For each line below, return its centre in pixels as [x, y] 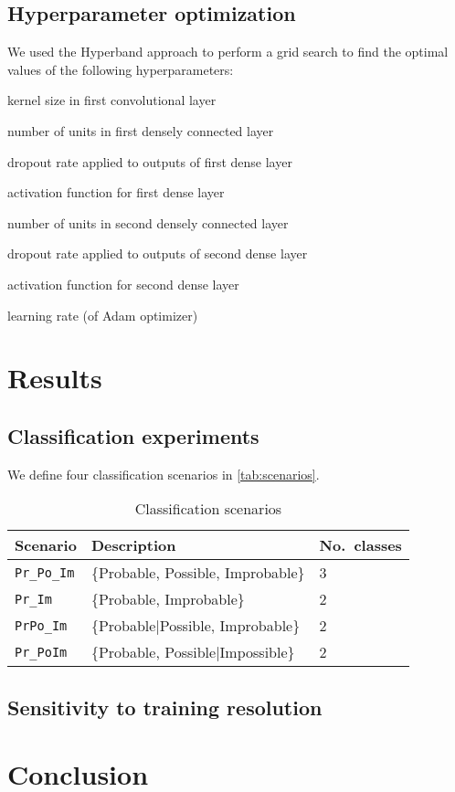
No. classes [360, 545]
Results [55, 378]
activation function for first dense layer [116, 192]
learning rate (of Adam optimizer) [103, 315]
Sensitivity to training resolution [165, 707]
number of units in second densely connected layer [148, 222]
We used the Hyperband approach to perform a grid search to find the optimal [228, 52]
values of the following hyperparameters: [121, 69]
